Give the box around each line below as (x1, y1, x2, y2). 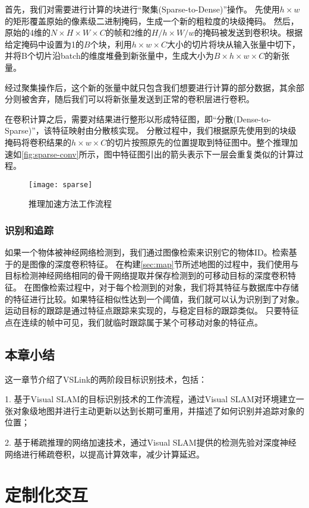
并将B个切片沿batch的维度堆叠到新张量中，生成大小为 (5, 49, 214, 62)
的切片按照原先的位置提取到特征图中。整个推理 (106, 135, 290, 148)
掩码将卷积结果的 (5, 135, 71, 148)
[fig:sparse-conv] (21, 147, 79, 160)
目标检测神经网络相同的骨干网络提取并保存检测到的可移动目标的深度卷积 (5, 269, 288, 282)
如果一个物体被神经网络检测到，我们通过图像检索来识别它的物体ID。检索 (5, 246, 289, 258)
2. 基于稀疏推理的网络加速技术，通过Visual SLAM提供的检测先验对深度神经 (5, 436, 297, 448)
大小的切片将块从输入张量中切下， (166, 37, 300, 50)
